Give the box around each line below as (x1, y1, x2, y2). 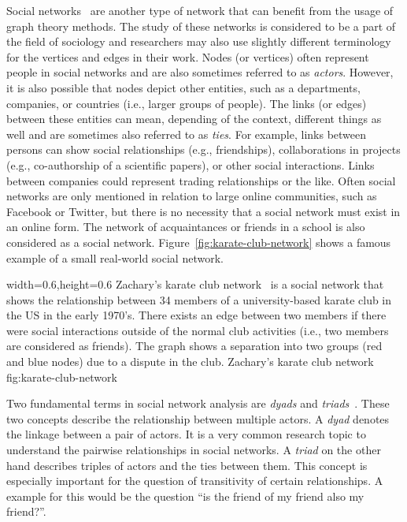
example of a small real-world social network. (6, 249, 224, 266)
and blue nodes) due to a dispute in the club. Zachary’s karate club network (6, 353, 374, 370)
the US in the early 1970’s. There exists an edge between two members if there (6, 307, 387, 323)
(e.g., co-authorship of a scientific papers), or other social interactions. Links (6, 156, 375, 173)
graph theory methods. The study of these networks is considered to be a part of (6, 17, 396, 34)
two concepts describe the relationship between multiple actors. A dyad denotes (6, 410, 390, 427)
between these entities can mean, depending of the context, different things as (6, 110, 382, 127)
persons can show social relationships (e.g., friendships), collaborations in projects (6, 141, 401, 158)
